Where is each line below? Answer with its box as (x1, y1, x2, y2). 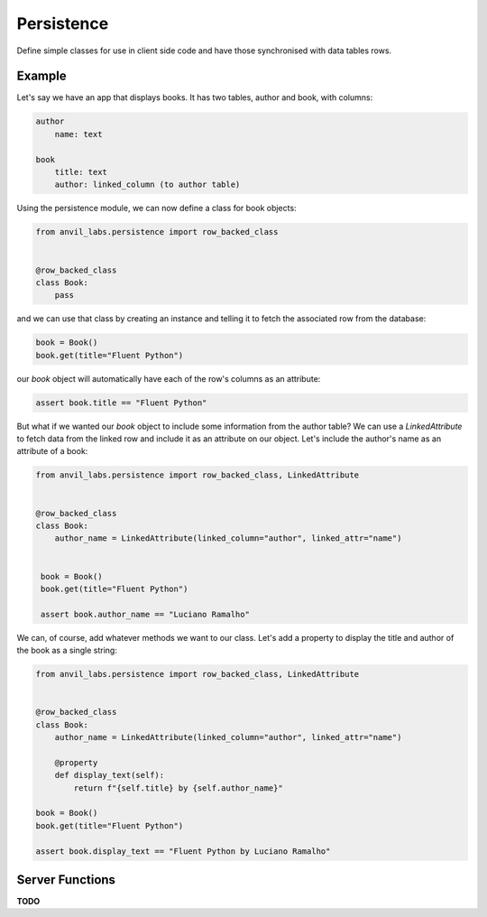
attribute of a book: (16, 446, 88, 457)
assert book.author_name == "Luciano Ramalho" (41, 609, 250, 619)
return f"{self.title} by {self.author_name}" (73, 783, 283, 793)
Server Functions (16, 872, 116, 887)
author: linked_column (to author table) (54, 180, 241, 190)
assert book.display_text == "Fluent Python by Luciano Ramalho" (35, 846, 331, 857)
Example (16, 69, 67, 84)
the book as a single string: (16, 645, 117, 656)
